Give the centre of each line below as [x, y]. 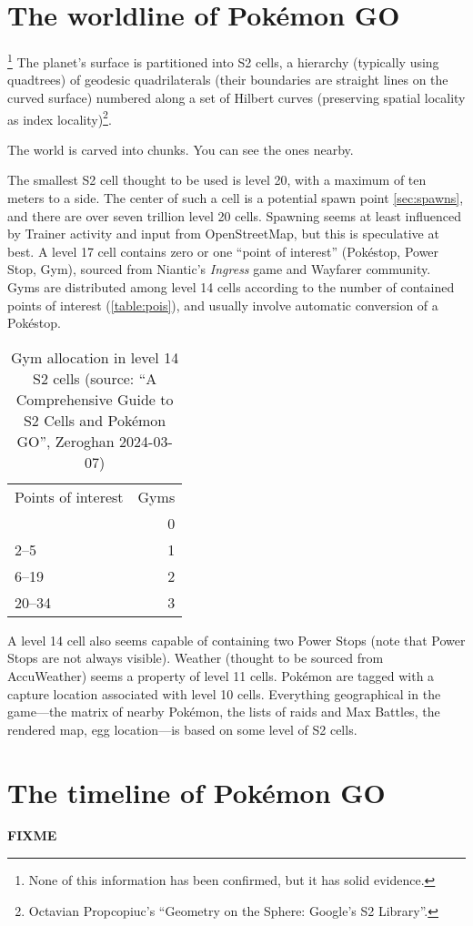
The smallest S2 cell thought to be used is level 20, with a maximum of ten [217, 180]
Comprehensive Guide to [95, 399]
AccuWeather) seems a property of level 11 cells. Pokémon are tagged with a [221, 675]
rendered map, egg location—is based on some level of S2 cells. [182, 729]
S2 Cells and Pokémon [95, 420]
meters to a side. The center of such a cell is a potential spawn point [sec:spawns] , [236, 198]
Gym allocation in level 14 [95, 357]
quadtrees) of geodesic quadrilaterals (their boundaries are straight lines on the [228, 80]
